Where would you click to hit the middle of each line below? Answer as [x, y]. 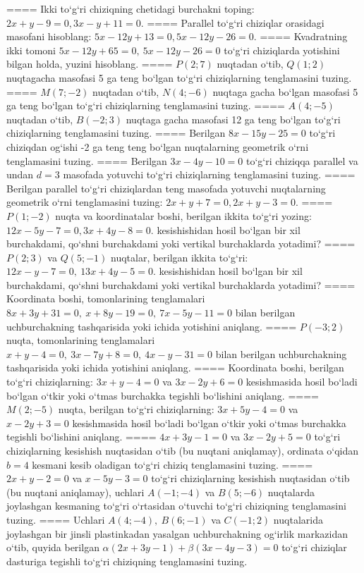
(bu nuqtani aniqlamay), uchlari [75, 492]
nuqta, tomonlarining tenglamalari [81, 340]
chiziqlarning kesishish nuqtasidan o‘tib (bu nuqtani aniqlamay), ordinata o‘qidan [183, 450]
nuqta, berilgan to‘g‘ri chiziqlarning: [136, 409]
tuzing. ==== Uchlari [56, 519]
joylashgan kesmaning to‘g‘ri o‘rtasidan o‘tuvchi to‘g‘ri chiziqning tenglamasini [176, 506]
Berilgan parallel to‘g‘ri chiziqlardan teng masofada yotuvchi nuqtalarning [166, 188]
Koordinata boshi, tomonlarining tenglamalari [106, 298]
